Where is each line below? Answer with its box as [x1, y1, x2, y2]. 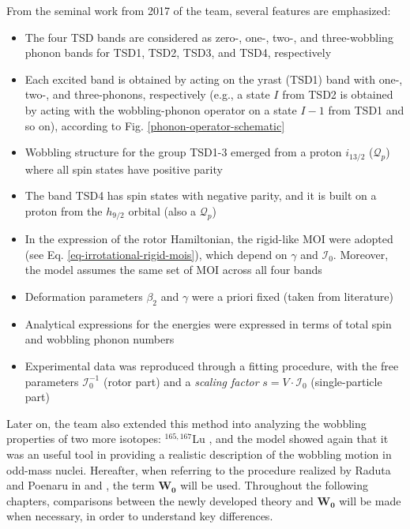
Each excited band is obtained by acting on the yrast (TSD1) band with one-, [24, 70, 403, 87]
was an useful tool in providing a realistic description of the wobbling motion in [6, 445, 392, 462]
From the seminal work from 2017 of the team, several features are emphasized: [6, 2, 391, 18]
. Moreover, [333, 246, 389, 262]
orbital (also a [128, 202, 197, 219]
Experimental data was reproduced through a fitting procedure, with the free [24, 358, 399, 374]
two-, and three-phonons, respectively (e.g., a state [24, 86, 270, 103]
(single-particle [310, 373, 382, 389]
